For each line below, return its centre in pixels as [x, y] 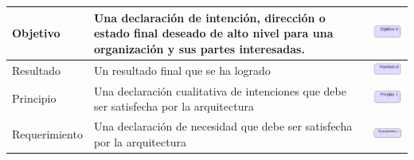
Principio [34, 98]
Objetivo [36, 33]
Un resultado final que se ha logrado [182, 70]
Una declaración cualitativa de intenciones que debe [220, 90]
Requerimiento [47, 133]
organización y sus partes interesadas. [199, 48]
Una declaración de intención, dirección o [209, 17]
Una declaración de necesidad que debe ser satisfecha [223, 125]
